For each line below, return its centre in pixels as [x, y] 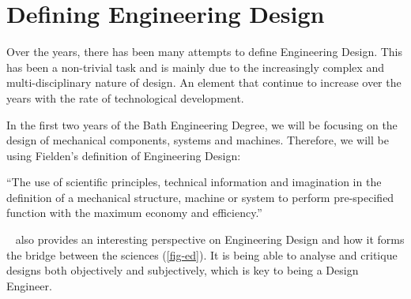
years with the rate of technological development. [125, 97]
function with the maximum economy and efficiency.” [134, 213]
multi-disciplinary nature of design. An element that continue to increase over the [204, 82]
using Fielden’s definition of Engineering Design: [124, 155]
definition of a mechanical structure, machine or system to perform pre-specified [200, 197]
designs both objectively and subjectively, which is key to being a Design [183, 270]
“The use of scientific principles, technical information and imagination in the [194, 182]
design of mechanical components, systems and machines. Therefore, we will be [198, 140]
